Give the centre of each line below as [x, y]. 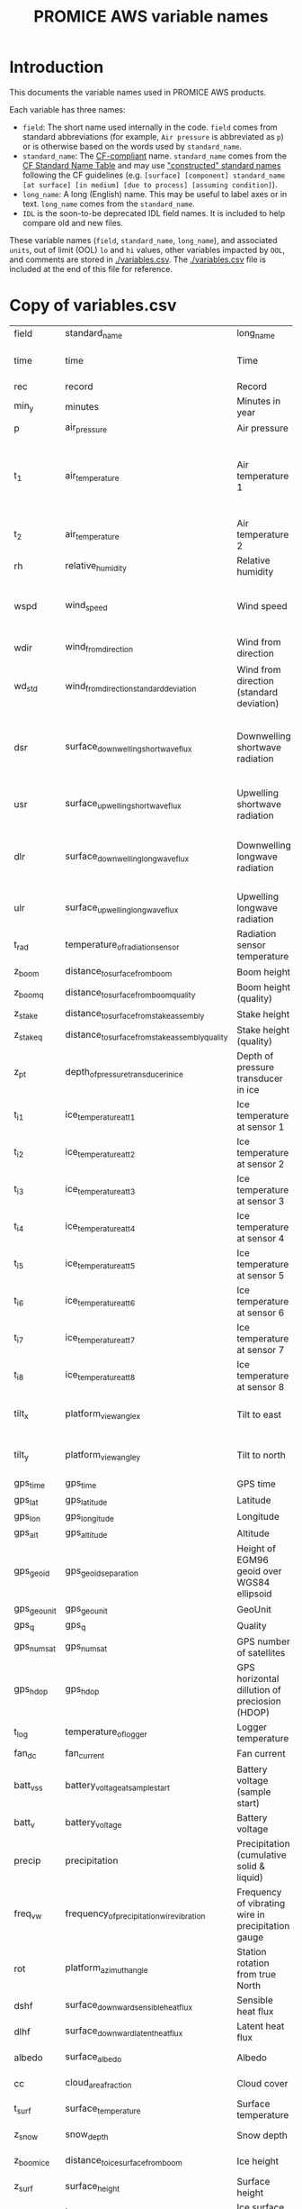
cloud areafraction [98, 2084]
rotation [253, 1963]
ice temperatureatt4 [100, 1227]
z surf [23, 2187]
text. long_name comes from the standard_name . [108, 204]
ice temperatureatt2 [100, 1153]
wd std [26, 686]
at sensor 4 [261, 1238]
